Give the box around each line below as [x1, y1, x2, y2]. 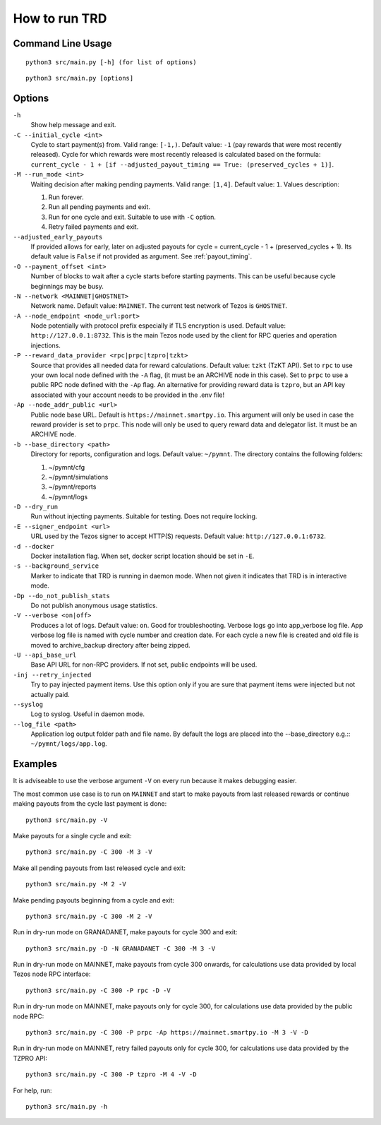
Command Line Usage [13, 37, 112, 49]
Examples [13, 758, 58, 770]
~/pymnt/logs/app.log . [30, 739, 107, 748]
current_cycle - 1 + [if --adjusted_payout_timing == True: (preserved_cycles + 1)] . [30, 160, 334, 169]
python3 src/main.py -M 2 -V [25, 880, 126, 888]
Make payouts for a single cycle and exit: [13, 831, 132, 840]
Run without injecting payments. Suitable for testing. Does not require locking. [30, 512, 258, 520]
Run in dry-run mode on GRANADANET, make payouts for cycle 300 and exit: [13, 928, 238, 936]
